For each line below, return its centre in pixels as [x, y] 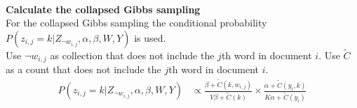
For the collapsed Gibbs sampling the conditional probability [136, 23]
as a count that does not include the [83, 69]
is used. [150, 37]
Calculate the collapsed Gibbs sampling [103, 9]
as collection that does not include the [132, 55]
